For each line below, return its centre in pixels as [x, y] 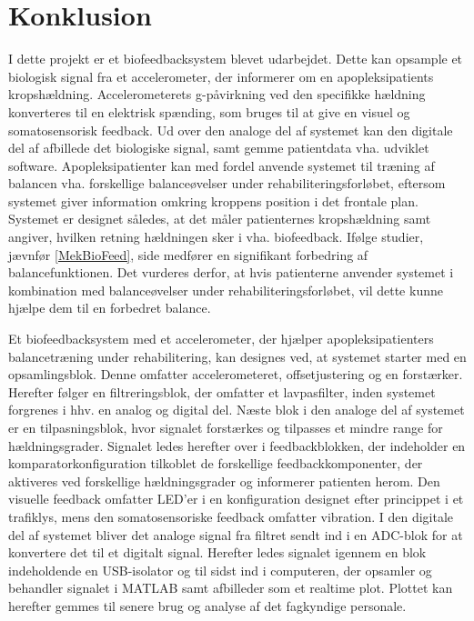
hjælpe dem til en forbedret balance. [110, 308]
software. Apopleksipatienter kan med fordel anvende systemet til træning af [222, 165]
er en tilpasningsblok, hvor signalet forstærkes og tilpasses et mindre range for [226, 427]
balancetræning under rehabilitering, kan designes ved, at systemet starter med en [237, 356]
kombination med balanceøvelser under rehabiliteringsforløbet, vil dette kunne [226, 290]
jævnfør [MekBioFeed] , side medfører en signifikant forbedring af [188, 254]
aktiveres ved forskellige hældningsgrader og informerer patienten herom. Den [224, 481]
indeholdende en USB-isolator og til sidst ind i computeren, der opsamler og [220, 570]
